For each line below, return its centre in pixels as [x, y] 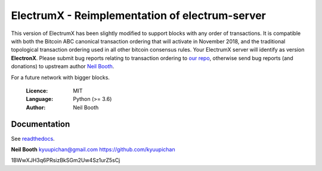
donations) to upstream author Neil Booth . [63, 66]
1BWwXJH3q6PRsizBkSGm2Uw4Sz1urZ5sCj [66, 160]
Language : [40, 99]
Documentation [41, 124]
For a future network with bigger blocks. [61, 77]
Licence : [37, 91]
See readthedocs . [33, 138]
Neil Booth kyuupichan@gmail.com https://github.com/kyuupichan [93, 149]
